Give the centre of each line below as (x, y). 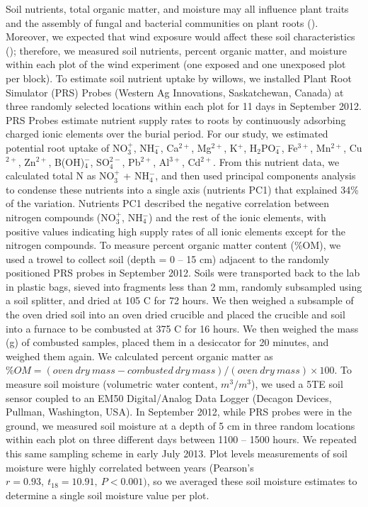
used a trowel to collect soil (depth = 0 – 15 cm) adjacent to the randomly (168, 258)
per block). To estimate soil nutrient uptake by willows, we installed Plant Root (179, 78)
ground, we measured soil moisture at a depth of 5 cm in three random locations (180, 425)
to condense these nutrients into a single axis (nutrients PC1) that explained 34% (182, 189)
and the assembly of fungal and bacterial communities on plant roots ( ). (162, 22)
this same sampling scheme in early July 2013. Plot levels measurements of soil (177, 453)
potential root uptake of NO (67, 147)
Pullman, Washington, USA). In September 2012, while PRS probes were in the (179, 412)
